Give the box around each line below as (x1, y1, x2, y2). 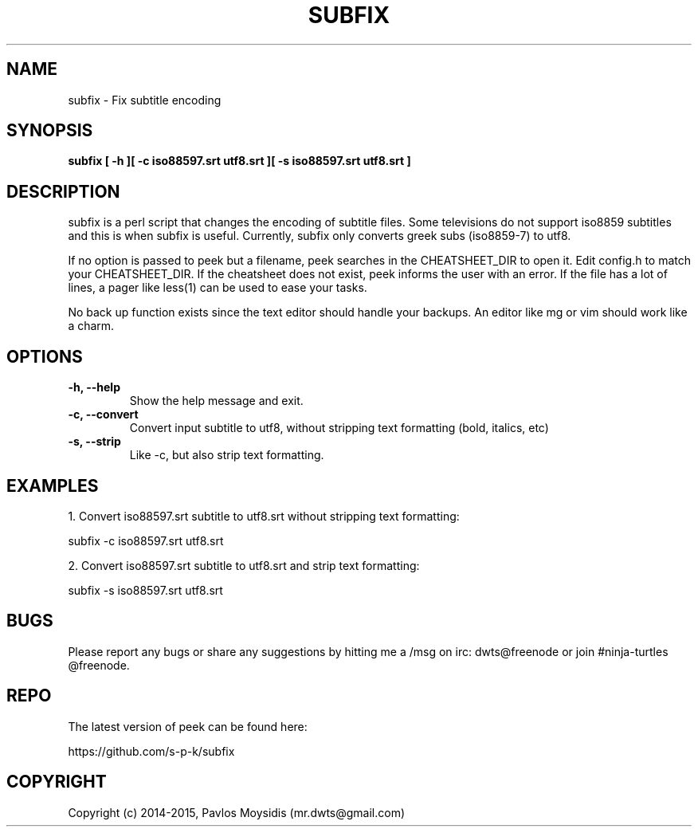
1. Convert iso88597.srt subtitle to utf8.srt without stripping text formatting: (68, 509, 460, 523)
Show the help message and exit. (129, 394, 304, 408)
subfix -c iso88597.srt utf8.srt (68, 533, 224, 548)
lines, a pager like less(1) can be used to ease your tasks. (68, 281, 367, 295)
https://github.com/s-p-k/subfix (68, 744, 235, 758)
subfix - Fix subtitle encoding (68, 92, 222, 107)
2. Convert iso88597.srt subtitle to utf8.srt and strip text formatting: (68, 558, 420, 572)
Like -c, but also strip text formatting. (129, 448, 324, 462)
